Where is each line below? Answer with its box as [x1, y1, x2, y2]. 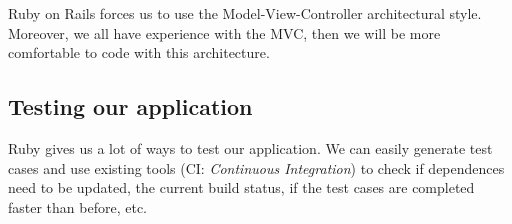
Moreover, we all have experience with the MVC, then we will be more [8, 22, 441, 43]
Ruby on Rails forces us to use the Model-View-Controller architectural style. [8, 3, 482, 23]
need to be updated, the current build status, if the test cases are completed [8, 177, 475, 198]
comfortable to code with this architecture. [8, 42, 270, 63]
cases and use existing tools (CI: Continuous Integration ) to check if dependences [8, 157, 505, 178]
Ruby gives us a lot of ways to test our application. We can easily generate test [8, 137, 493, 158]
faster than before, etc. [8, 196, 147, 217]
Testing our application [8, 91, 253, 122]
